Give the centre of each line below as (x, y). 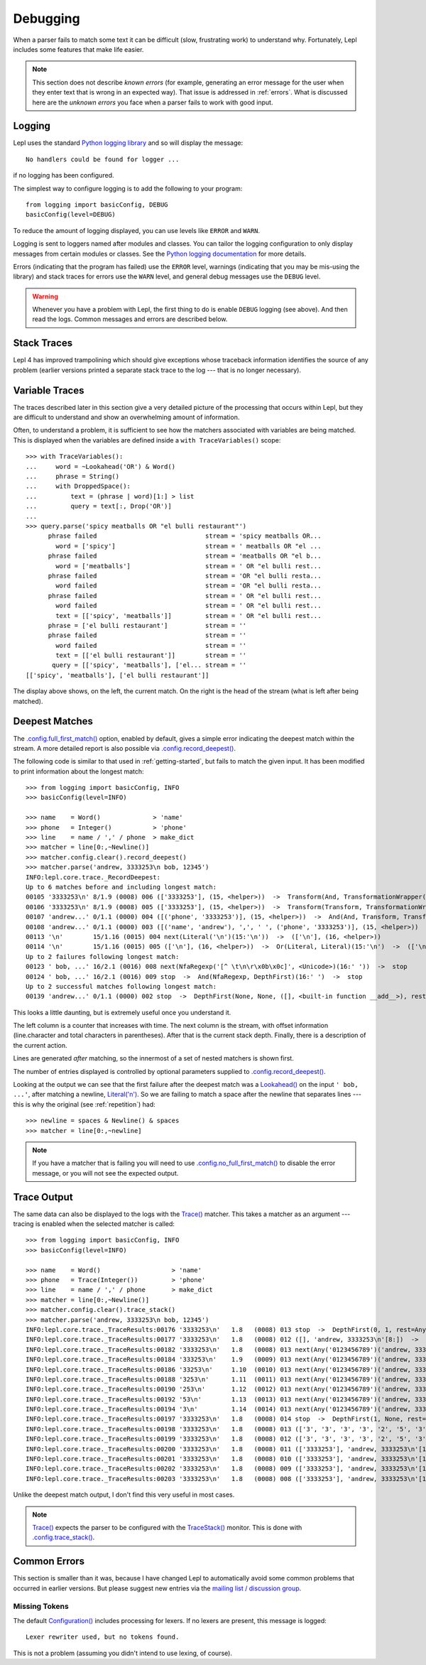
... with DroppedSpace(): (78, 486)
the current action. (40, 1045)
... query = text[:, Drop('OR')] (99, 506)
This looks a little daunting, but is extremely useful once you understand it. (122, 1012)
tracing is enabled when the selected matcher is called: (94, 1224)
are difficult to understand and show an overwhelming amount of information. (126, 417)
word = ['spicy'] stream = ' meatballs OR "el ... (189, 546)
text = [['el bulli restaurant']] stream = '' (151, 656)
